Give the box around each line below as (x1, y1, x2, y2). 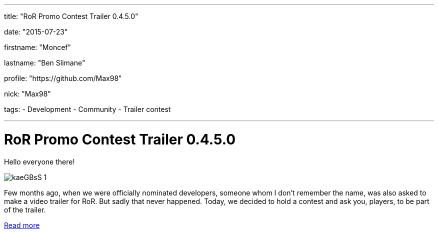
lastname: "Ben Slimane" (4, 58, 85, 67)
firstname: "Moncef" (4, 43, 71, 51)
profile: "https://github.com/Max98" (4, 74, 122, 82)
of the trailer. (4, 205, 46, 214)
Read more (4, 220, 40, 229)
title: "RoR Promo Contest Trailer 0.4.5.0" (4, 12, 138, 20)
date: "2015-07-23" (4, 27, 68, 36)
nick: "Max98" (4, 89, 51, 98)
